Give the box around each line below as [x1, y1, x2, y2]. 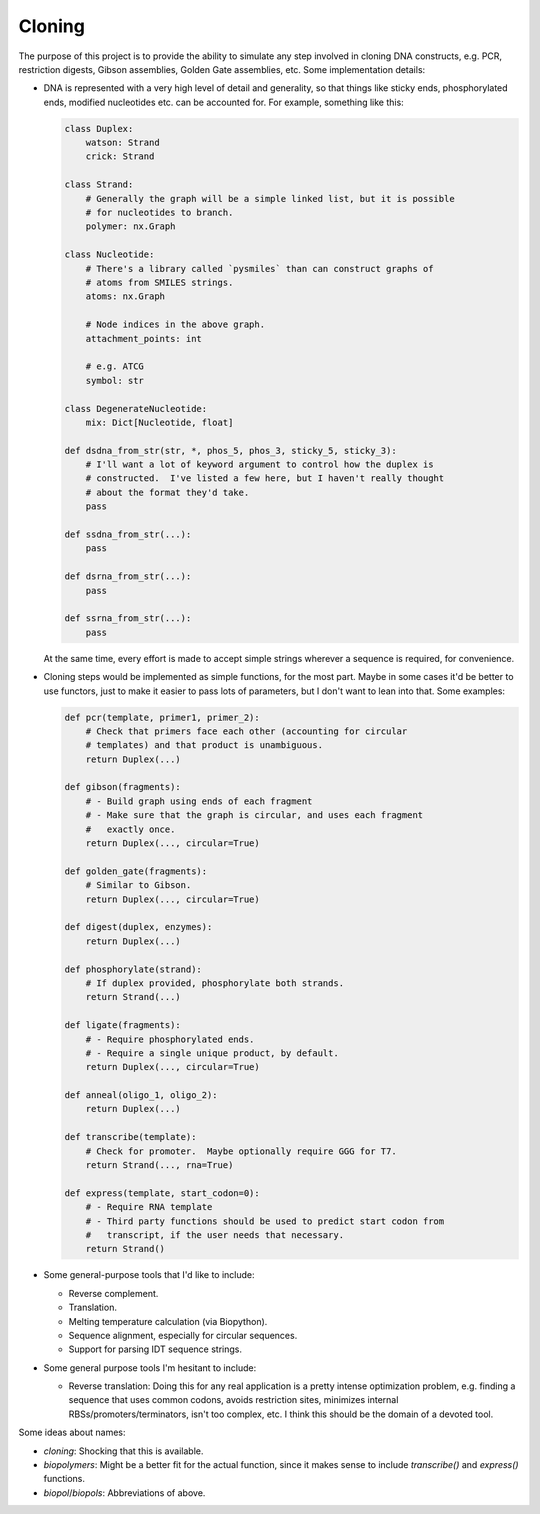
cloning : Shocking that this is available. [43, 1445, 204, 1457]
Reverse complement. [68, 1287, 159, 1299]
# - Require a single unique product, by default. [85, 1047, 339, 1059]
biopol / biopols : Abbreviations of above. [43, 1486, 206, 1499]
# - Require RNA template [85, 1201, 213, 1213]
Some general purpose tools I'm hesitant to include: [43, 1361, 257, 1374]
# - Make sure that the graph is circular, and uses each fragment [85, 810, 424, 821]
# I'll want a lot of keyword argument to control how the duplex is [85, 459, 434, 470]
